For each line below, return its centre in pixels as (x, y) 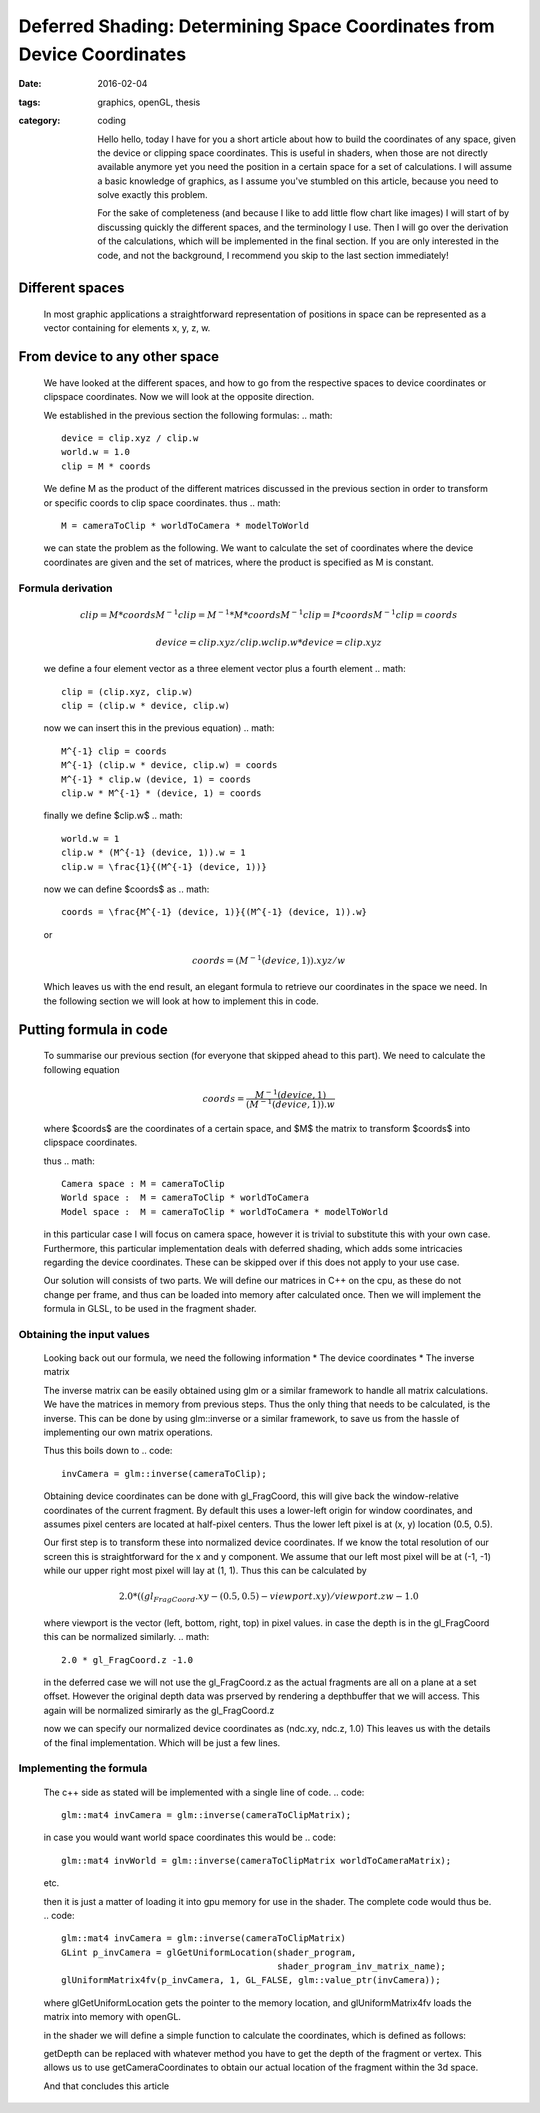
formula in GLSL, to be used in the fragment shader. (150, 1309)
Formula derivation (65, 588)
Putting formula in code (93, 1029)
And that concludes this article (106, 2086)
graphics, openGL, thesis (149, 102)
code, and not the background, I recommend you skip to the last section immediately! (273, 255)
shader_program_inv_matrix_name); (361, 1966)
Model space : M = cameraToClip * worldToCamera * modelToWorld (225, 1211)
